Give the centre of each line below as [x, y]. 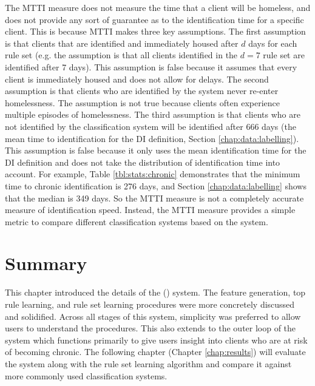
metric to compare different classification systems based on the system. [137, 221]
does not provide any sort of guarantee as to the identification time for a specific [154, 19]
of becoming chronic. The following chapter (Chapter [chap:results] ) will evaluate [155, 352]
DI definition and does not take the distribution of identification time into [143, 162]
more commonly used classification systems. [86, 375]
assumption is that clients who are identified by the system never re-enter [142, 91]
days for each [273, 43]
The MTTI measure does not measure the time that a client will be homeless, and [158, 7]
